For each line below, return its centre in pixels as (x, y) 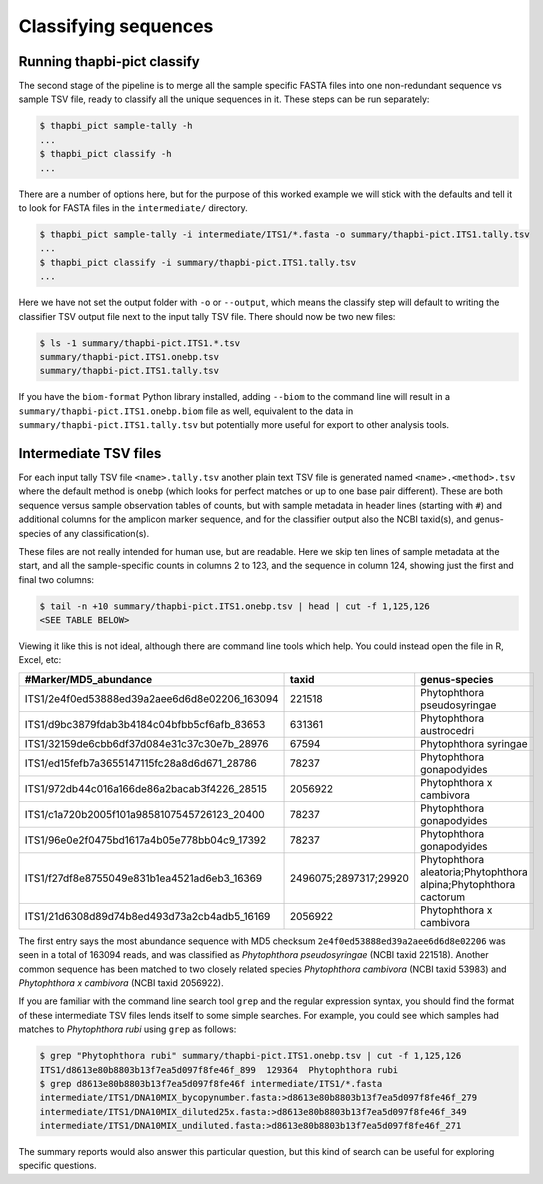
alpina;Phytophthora (468, 884)
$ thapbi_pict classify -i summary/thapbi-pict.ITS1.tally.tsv (198, 262)
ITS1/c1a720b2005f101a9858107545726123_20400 (144, 814)
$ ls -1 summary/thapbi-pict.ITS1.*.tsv (139, 343)
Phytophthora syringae (474, 743)
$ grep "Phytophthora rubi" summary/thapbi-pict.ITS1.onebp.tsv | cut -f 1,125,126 (250, 1056)
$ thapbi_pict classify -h (105, 154)
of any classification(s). (101, 533)
